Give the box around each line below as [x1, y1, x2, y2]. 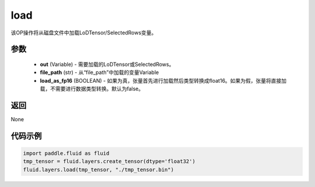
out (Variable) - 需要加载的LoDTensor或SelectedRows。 [40, 61, 174, 68]
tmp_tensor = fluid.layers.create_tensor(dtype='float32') [23, 158, 195, 165]
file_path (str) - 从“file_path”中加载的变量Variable [40, 69, 159, 76]
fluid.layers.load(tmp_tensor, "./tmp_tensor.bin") [23, 166, 174, 173]
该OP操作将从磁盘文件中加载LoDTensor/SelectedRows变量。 [10, 29, 157, 36]
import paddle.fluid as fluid [23, 150, 110, 157]
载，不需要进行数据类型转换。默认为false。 [40, 85, 144, 93]
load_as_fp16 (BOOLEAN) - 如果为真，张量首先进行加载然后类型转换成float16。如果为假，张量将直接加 [40, 77, 287, 84]
